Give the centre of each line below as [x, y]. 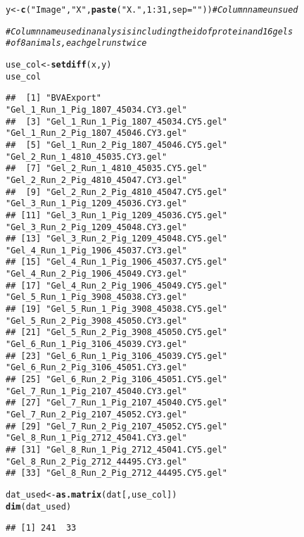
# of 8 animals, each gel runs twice [76, 43]
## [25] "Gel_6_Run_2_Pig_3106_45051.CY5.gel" [116, 380]
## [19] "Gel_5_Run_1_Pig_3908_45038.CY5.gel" [116, 309]
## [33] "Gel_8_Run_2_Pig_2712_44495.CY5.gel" [116, 473]
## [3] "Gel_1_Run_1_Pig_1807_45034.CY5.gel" [116, 121]
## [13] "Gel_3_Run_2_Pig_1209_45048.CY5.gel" [116, 239]
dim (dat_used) [39, 506]
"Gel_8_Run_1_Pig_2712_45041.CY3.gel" [96, 438]
